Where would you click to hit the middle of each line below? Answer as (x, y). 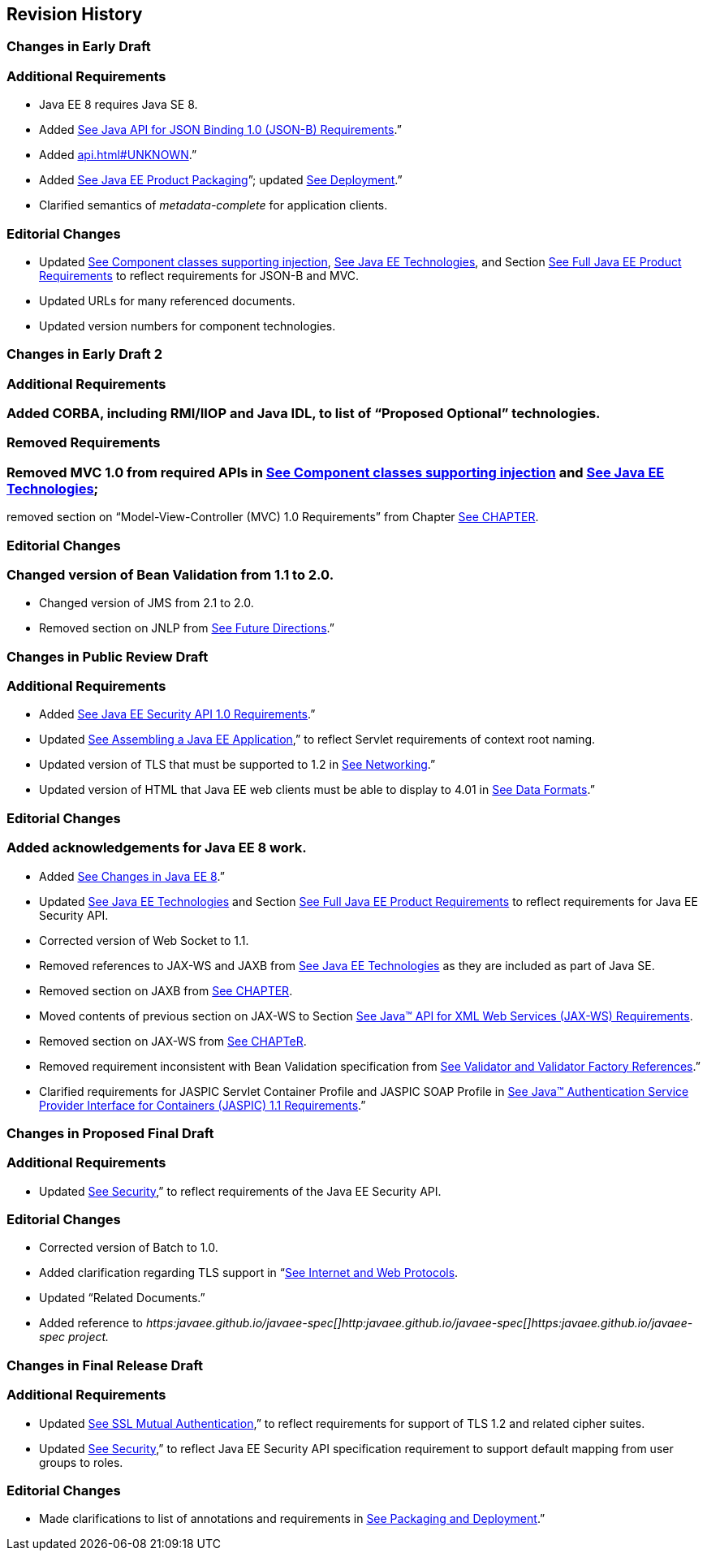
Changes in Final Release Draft (105, 1365)
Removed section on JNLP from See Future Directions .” (187, 628)
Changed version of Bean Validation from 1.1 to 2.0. (170, 574)
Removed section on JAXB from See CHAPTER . (166, 990)
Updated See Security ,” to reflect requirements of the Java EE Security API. (240, 1191)
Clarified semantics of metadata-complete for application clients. (213, 205)
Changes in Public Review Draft (108, 656)
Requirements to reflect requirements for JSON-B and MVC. (199, 275)
